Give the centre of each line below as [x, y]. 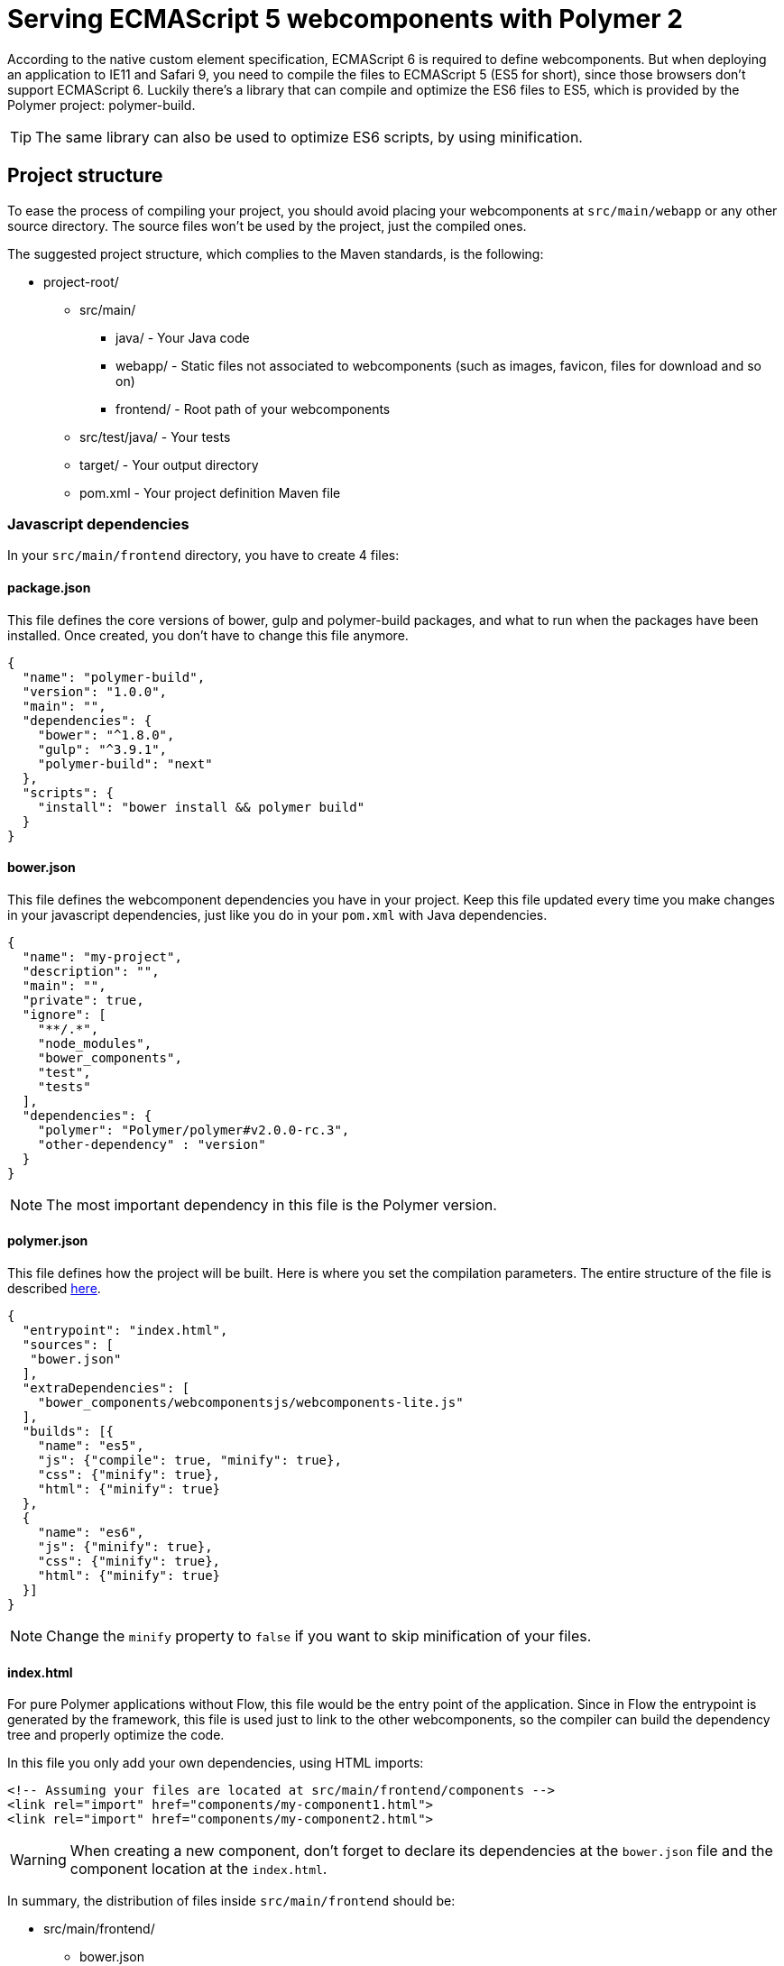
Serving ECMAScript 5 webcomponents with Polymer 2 [345, 19]
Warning [38, 1860]
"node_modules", [95, 1043]
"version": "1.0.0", [95, 691]
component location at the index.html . [198, 1869]
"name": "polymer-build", [114, 677]
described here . [54, 1288]
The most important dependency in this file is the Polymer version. [272, 1204]
